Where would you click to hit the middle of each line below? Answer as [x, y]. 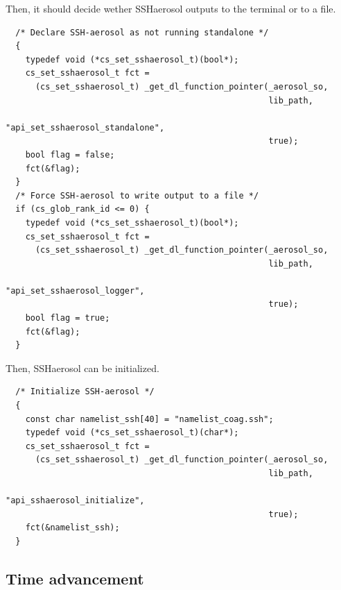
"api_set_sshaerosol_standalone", [85, 127]
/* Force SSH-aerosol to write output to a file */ [137, 195]
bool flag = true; [68, 318]
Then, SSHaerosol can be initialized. [82, 368]
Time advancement [75, 578]
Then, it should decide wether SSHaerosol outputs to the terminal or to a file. [171, 8]
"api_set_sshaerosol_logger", [75, 290]
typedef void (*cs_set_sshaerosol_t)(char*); [132, 433]
